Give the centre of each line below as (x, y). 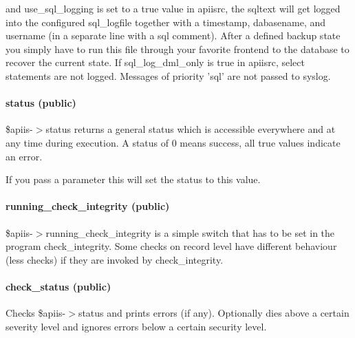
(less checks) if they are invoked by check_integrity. (115, 259)
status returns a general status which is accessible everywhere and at (191, 129)
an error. (24, 156)
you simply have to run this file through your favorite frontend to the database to (177, 49)
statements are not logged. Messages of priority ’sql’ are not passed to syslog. (168, 75)
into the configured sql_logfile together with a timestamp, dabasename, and (166, 22)
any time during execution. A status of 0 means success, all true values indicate (173, 142)
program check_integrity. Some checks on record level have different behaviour (171, 246)
